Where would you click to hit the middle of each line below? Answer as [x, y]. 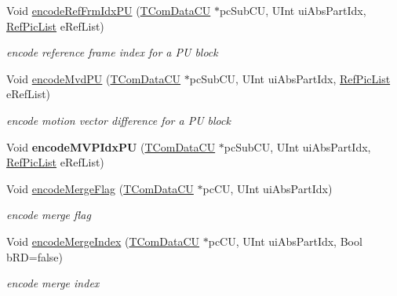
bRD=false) [35, 256]
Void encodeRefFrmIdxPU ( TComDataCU [109, 10]
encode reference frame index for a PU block [112, 52]
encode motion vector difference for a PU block [118, 120]
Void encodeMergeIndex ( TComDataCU [103, 241]
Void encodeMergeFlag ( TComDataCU [100, 188]
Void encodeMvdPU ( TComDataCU [94, 78]
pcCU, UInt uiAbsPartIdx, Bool [285, 241]
